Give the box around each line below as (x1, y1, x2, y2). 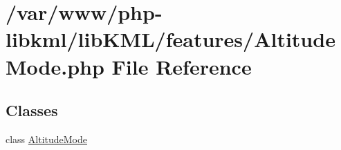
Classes (6, 100, 58, 121)
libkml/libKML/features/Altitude (6, 25, 335, 53)
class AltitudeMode (6, 131, 88, 146)
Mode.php (6, 52, 104, 80)
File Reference (111, 52, 252, 80)
